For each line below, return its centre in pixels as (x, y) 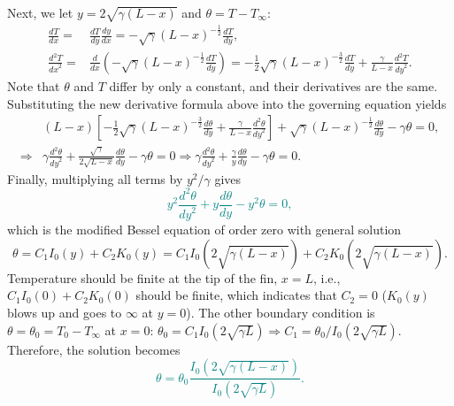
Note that (34, 85)
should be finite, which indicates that (236, 295)
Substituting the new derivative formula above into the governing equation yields (227, 103)
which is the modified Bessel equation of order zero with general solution (204, 230)
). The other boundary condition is (281, 313)
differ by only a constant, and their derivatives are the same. (273, 85)
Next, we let (40, 12)
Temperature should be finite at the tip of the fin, (142, 277)
